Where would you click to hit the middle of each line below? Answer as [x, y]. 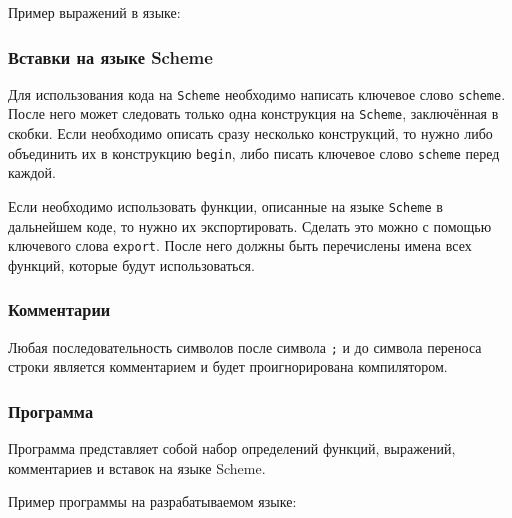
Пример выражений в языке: [94, 12]
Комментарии [59, 309]
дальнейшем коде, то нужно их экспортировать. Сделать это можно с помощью [250, 225]
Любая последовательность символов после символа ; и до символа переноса [245, 346]
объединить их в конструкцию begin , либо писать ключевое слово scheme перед [254, 152]
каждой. [32, 172]
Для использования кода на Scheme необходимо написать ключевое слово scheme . [257, 93]
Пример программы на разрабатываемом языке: [152, 501]
